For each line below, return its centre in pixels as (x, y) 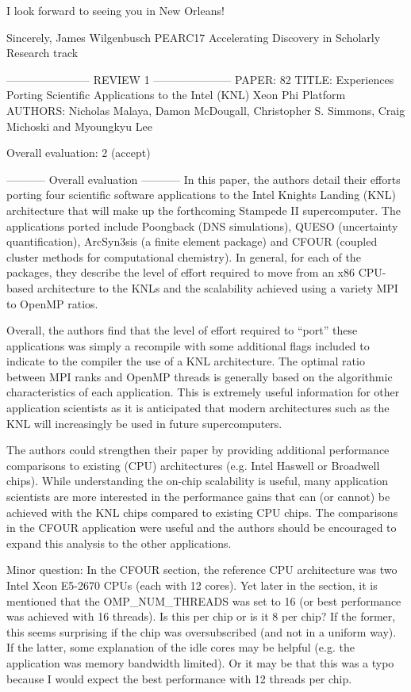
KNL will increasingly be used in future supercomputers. (144, 423)
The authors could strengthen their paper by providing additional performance (198, 450)
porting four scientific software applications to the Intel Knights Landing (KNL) (201, 195)
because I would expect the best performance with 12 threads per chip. (179, 678)
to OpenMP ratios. (52, 303)
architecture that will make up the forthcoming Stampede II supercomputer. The (204, 210)
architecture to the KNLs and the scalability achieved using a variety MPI (217, 287)
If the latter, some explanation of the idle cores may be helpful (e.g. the (181, 647)
